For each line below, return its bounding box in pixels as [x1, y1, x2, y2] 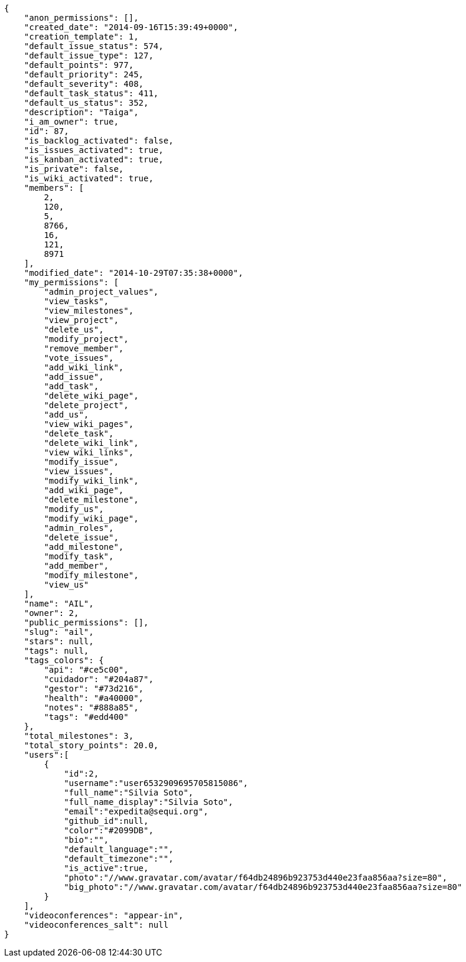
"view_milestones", [44, 306, 134, 315]
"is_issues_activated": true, [24, 145, 164, 155]
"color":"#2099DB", [64, 826, 154, 835]
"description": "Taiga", [24, 107, 139, 117]
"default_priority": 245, [24, 70, 144, 79]
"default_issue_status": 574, [24, 41, 164, 51]
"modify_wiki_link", [44, 476, 139, 485]
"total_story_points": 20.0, [24, 741, 159, 750]
